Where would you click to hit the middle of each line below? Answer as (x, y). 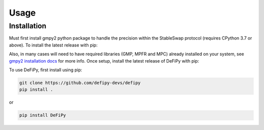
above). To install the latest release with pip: (53, 45)
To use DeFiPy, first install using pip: (46, 70)
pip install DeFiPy (43, 115)
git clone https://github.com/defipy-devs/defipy (80, 83)
